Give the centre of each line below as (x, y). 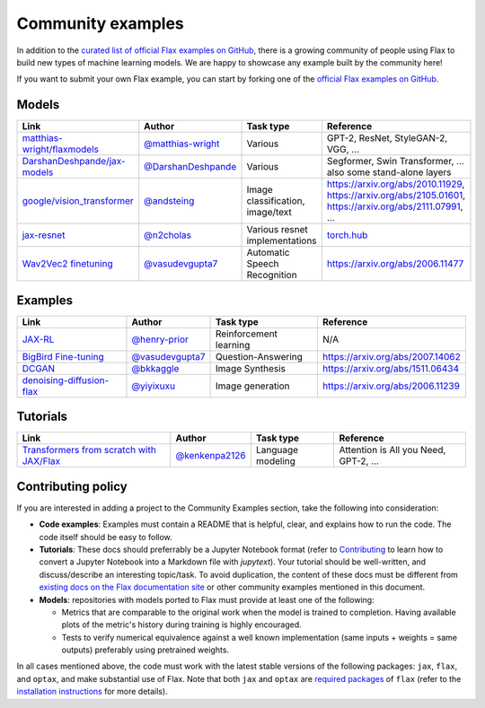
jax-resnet (44, 235)
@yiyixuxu (153, 386)
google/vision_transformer (78, 201)
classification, (276, 201)
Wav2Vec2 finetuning (68, 264)
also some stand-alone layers (389, 172)
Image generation (253, 386)
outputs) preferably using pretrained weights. (145, 650)
